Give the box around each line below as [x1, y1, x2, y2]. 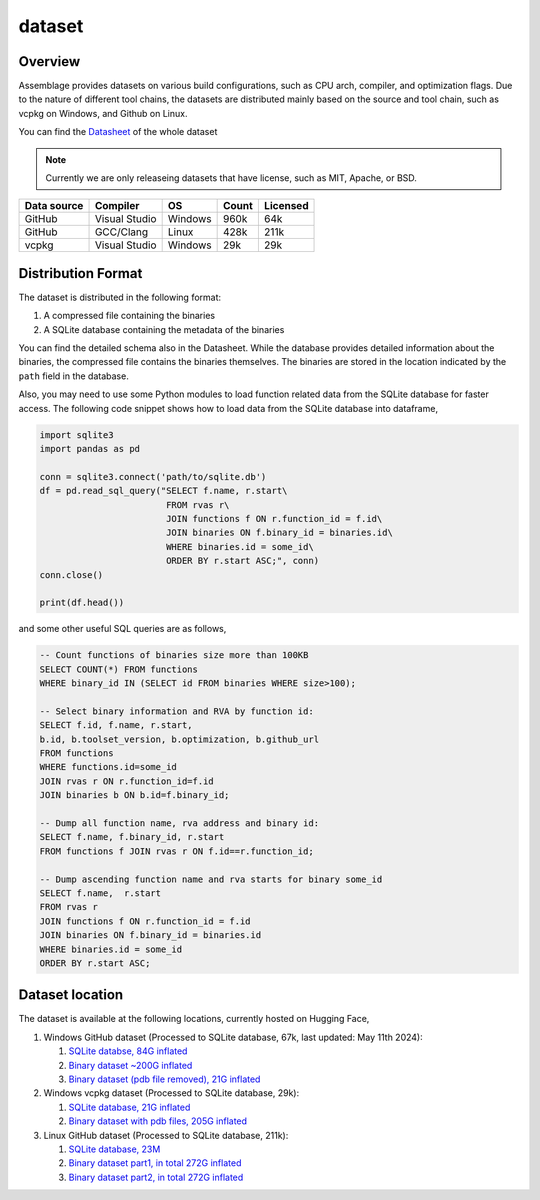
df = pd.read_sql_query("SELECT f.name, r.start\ [39, 485, 288, 497]
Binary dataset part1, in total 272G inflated [68, 1157, 242, 1169]
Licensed [263, 199, 309, 213]
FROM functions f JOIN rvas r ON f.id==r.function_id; [39, 845, 314, 857]
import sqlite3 [39, 429, 114, 440]
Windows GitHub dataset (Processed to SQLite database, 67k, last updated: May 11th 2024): [43, 1031, 424, 1043]
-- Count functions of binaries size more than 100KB [39, 650, 309, 661]
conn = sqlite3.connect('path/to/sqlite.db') [39, 471, 267, 482]
